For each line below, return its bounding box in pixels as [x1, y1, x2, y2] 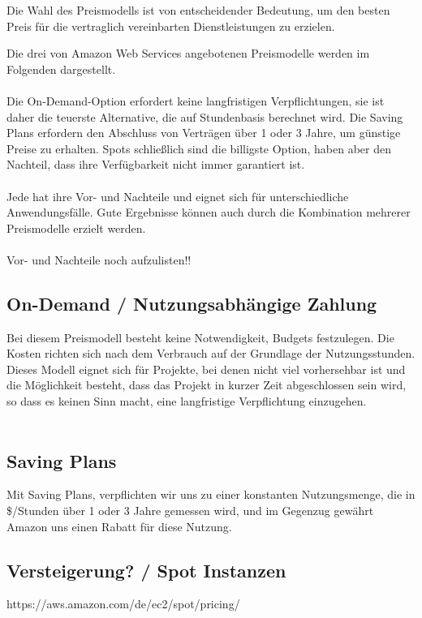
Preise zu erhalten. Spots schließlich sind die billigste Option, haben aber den [6, 139, 392, 157]
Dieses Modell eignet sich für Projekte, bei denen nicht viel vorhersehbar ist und [6, 360, 406, 377]
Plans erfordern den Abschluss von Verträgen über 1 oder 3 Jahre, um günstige [6, 124, 401, 141]
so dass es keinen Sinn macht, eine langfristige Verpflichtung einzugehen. [6, 393, 367, 410]
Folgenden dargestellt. [6, 60, 116, 77]
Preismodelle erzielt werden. [6, 219, 146, 236]
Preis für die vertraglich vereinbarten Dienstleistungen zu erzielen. [6, 17, 335, 34]
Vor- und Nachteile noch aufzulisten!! [6, 251, 192, 268]
